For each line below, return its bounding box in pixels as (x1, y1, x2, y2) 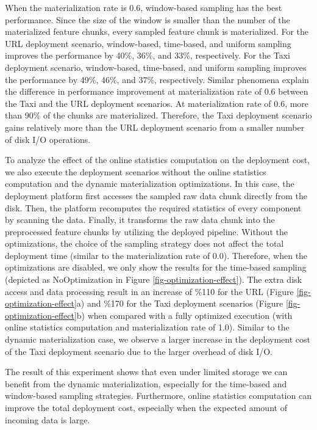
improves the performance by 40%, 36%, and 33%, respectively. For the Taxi (5, 49, 290, 62)
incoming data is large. (5, 413, 90, 426)
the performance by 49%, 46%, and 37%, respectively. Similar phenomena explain (5, 73, 309, 86)
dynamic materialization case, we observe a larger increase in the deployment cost (5, 333, 310, 346)
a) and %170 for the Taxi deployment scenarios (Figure (76, 297, 283, 310)
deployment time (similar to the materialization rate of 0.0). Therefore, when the (5, 249, 308, 261)
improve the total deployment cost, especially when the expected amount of (5, 401, 287, 414)
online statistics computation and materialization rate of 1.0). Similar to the (5, 321, 290, 333)
